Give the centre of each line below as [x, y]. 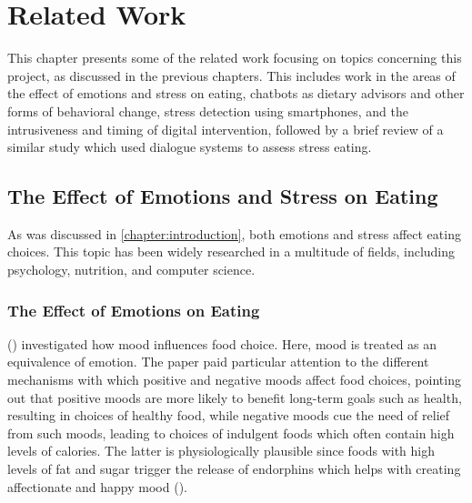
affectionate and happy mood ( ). [97, 486]
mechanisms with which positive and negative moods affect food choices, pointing [234, 380]
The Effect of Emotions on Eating [134, 310]
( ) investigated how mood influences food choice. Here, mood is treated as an [222, 343]
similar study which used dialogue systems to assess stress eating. [190, 147]
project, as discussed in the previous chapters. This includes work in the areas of [231, 75]
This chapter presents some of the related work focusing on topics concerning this [235, 58]
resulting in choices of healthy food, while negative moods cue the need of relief [229, 415]
